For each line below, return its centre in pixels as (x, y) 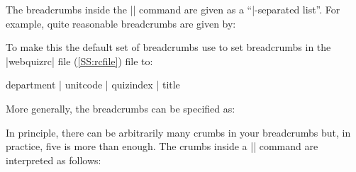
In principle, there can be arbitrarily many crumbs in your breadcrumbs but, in (178, 132)
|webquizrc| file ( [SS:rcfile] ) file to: (79, 61)
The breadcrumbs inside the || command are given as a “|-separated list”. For (173, 9)
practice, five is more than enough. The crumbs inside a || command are (162, 146)
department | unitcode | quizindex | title (93, 85)
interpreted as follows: (54, 160)
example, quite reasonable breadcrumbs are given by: (121, 23)
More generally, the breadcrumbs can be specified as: (121, 108)
